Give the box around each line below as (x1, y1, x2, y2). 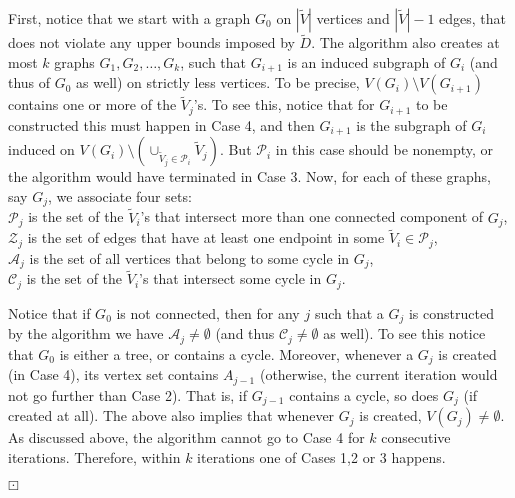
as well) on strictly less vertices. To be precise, (76, 72, 360, 93)
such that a (314, 302, 384, 323)
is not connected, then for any (116, 302, 300, 323)
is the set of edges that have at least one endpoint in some (27, 227, 385, 248)
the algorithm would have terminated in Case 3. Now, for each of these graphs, (8, 166, 491, 187)
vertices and (316, 8, 390, 28)
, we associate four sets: (48, 185, 192, 206)
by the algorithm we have (8, 323, 164, 344)
